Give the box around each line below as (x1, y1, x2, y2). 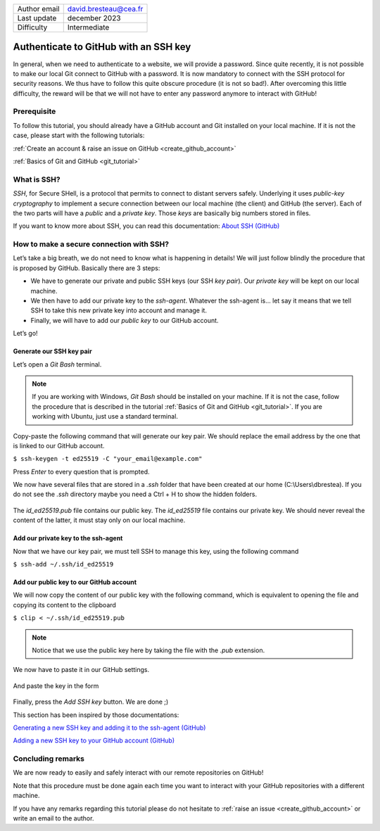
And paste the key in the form (13, 681, 99, 690)
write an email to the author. (13, 814, 94, 823)
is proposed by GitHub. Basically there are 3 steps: (13, 264, 160, 272)
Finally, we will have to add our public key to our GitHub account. (30, 316, 219, 324)
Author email (17, 4, 60, 13)
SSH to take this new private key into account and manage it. (30, 306, 208, 315)
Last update (17, 13, 57, 23)
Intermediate (67, 23, 110, 32)
